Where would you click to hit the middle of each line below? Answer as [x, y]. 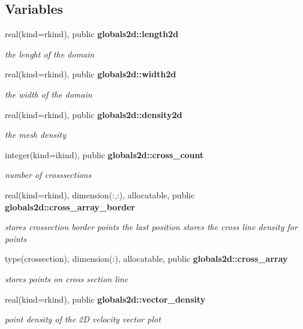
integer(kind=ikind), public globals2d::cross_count [104, 154]
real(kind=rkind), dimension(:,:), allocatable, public [100, 194]
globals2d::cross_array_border [70, 206]
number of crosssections [48, 175]
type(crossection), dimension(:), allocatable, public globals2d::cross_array [146, 259]
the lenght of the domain [50, 54]
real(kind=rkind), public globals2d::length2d [92, 34]
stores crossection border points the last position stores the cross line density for [151, 227]
